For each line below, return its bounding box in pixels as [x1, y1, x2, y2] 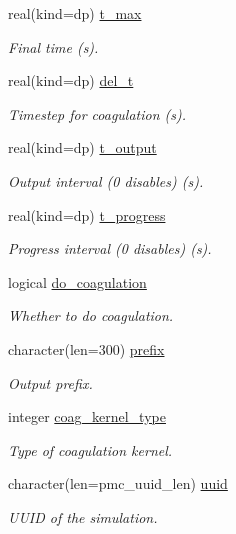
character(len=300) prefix [8, 338, 165, 359]
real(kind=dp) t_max [8, 3, 142, 23]
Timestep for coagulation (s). [8, 103, 187, 124]
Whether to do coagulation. [8, 305, 174, 326]
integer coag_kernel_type [8, 406, 166, 427]
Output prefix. [8, 372, 93, 393]
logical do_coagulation [8, 271, 147, 292]
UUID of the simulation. [8, 506, 158, 527]
